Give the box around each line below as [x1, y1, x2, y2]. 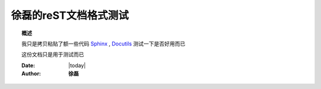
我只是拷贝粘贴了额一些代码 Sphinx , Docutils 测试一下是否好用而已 [21, 40, 185, 47]
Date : [21, 62, 36, 69]
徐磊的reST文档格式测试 [11, 9, 129, 22]
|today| [68, 62, 86, 69]
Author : [21, 70, 42, 77]
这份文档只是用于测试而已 [21, 51, 84, 58]
